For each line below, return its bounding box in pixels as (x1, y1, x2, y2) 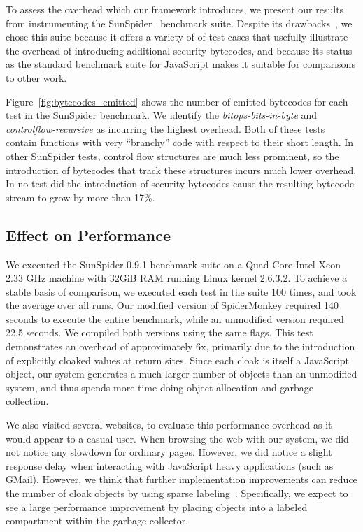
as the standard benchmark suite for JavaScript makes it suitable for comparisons (6, 57, 355, 71)
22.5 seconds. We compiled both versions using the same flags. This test (6, 325, 313, 340)
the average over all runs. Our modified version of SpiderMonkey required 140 (6, 298, 339, 312)
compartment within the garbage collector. (6, 513, 189, 528)
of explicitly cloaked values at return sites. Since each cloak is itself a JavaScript (6, 352, 350, 367)
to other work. (6, 70, 67, 85)
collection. (6, 394, 49, 408)
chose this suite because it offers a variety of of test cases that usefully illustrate (6, 29, 348, 44)
